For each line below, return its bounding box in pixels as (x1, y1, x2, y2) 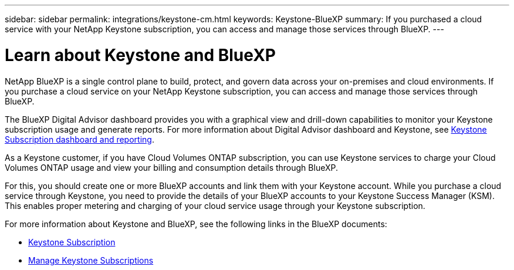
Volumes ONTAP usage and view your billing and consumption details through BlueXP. (5, 162, 338, 173)
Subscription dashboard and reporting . (5, 134, 154, 144)
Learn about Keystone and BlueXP (5, 45, 276, 65)
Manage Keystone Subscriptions (28, 255, 154, 265)
